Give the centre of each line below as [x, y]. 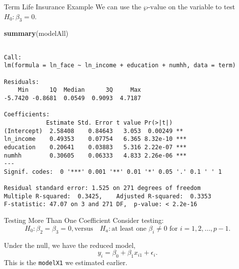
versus [84, 229]
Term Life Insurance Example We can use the [73, 6]
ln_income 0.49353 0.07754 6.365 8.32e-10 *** [95, 139]
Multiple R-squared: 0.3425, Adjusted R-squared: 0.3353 [108, 196]
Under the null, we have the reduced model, [70, 245]
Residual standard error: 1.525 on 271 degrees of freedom [102, 188]
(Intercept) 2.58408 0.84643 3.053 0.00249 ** [94, 131]
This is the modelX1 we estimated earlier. [66, 262]
